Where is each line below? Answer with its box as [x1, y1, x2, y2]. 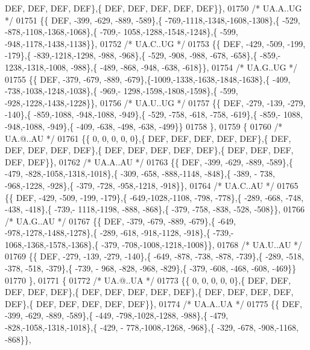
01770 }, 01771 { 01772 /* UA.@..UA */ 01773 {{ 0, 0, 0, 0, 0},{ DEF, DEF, [5, 273, 291, 286]
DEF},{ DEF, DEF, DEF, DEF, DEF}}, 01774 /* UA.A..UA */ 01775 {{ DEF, [5, 297, 302, 310]
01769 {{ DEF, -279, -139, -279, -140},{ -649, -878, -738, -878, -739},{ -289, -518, [5, 250, 304, 262]
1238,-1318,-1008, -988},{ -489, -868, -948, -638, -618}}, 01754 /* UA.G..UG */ [5, 60, 298, 73]
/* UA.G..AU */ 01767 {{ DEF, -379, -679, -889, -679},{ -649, [5, 214, 236, 227]
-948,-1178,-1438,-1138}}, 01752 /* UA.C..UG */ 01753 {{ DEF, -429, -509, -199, [5, 37, 306, 49]
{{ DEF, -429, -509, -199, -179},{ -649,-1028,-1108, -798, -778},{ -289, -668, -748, [5, 191, 304, 203]
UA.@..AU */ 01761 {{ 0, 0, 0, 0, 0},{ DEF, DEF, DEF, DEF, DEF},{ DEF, [5, 132, 291, 144]
